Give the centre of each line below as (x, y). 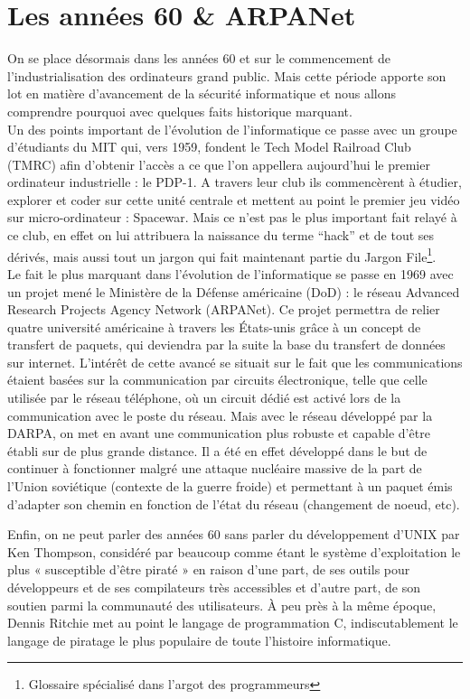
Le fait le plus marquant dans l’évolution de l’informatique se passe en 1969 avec (230, 273)
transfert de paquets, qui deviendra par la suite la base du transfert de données (226, 345)
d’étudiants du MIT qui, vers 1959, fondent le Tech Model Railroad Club (209, 147)
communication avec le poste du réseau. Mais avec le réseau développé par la (220, 415)
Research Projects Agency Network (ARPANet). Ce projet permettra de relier (224, 309)
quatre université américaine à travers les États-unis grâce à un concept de (214, 326)
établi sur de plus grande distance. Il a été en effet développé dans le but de (217, 450)
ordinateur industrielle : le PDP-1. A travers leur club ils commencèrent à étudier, (235, 182)
